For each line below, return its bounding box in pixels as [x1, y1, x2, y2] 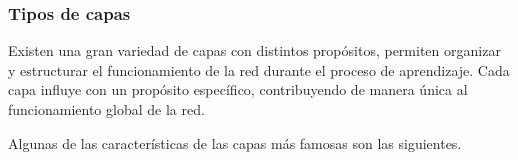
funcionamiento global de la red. [8, 99, 205, 119]
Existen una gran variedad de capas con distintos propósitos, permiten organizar [8, 40, 501, 61]
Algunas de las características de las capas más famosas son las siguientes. [8, 132, 462, 153]
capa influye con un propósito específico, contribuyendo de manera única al [8, 79, 468, 100]
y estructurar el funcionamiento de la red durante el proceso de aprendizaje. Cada [8, 59, 510, 80]
